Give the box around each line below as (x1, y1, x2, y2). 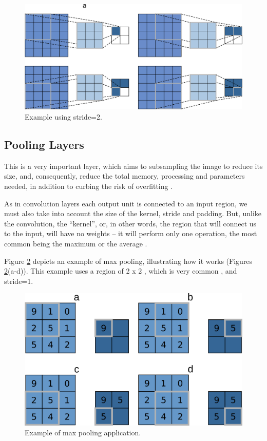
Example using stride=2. (25, 111, 102, 122)
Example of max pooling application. (25, 427, 141, 438)
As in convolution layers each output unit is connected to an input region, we (4, 198, 247, 208)
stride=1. (4, 275, 33, 286)
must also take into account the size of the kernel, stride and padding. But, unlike (4, 208, 262, 219)
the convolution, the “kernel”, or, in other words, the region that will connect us (4, 218, 257, 228)
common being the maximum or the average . (4, 238, 147, 248)
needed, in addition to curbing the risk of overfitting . (4, 180, 173, 191)
